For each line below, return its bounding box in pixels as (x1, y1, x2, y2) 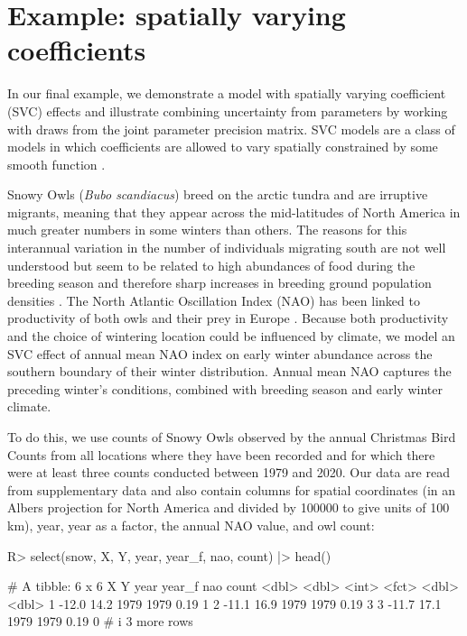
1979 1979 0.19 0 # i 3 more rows (7, 612, 193, 631)
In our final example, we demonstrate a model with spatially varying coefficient (7, 84, 446, 103)
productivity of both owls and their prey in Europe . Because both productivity (7, 309, 449, 327)
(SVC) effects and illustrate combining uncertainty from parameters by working (7, 101, 448, 120)
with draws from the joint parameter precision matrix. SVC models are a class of (7, 119, 455, 138)
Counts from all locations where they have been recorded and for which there (7, 445, 435, 464)
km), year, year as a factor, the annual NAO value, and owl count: (7, 515, 375, 534)
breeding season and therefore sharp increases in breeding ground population (7, 273, 432, 292)
